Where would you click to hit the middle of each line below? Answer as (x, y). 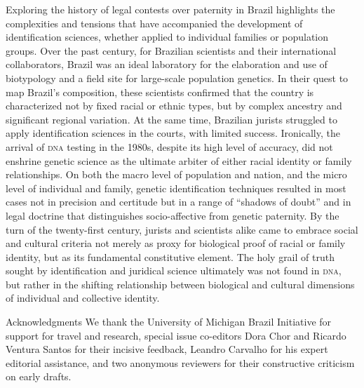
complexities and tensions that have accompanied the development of (154, 23)
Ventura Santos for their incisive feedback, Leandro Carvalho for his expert (167, 349)
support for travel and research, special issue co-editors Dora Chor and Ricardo (176, 335)
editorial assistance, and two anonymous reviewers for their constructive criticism (180, 362)
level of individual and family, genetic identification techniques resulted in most (176, 188)
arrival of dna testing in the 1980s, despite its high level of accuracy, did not (169, 146)
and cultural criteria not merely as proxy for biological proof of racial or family (176, 243)
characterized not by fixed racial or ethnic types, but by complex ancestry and (174, 106)
